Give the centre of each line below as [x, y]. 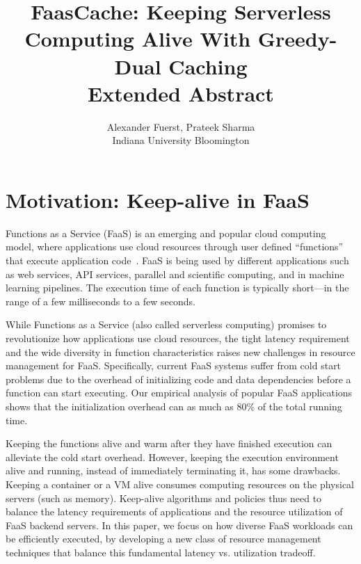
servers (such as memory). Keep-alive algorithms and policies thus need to [164, 498]
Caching [208, 66]
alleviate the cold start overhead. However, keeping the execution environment [172, 457]
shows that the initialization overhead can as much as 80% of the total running [174, 406]
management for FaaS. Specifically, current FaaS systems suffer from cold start [174, 365]
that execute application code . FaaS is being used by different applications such [177, 260]
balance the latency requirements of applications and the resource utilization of [174, 511]
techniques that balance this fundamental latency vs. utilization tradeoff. [161, 552]
